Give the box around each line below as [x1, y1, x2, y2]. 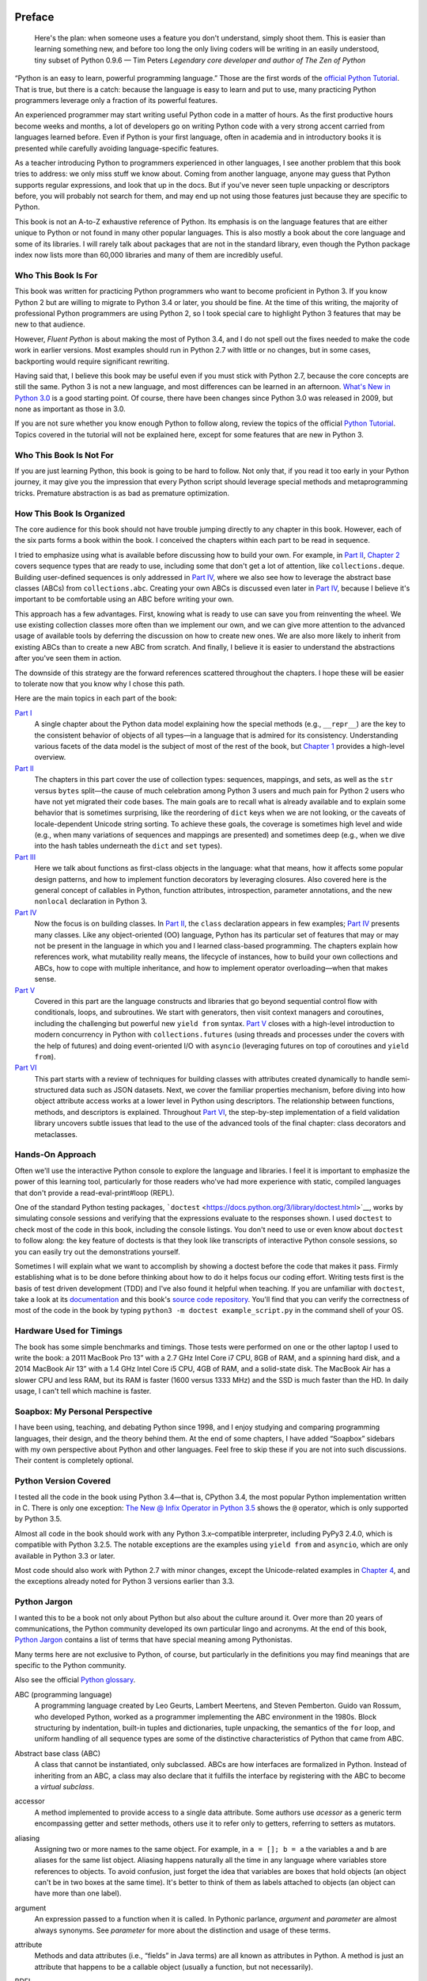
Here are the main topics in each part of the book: [14, 693, 177, 703]
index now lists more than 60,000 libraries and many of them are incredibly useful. [14, 250, 283, 260]
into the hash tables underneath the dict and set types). [34, 841, 223, 851]
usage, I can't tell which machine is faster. [14, 1387, 152, 1396]
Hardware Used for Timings [14, 1326, 123, 1337]
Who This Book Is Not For [14, 449, 114, 460]
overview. [34, 753, 66, 762]
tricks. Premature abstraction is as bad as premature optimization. [14, 488, 229, 498]
